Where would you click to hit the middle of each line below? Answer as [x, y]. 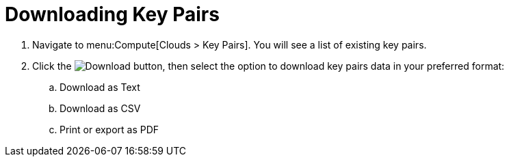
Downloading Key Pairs [112, 14]
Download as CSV [100, 108]
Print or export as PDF [109, 129]
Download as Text [100, 87]
